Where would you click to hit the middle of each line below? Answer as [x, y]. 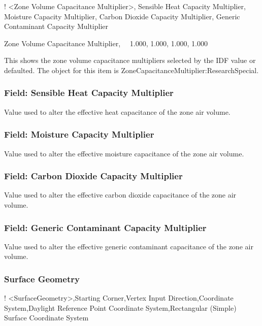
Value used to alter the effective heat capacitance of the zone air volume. [117, 111]
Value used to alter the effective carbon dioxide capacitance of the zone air [120, 195]
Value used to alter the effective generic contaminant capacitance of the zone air [129, 246]
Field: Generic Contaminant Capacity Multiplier [105, 227]
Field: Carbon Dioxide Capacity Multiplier [93, 176]
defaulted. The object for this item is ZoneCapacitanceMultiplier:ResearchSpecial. [132, 70]
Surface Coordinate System [46, 318]
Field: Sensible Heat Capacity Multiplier [89, 93]
